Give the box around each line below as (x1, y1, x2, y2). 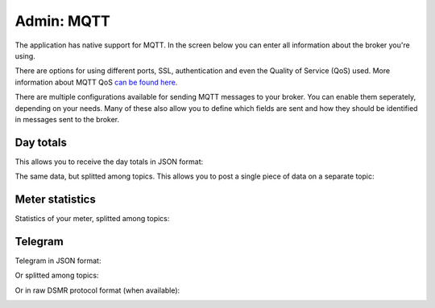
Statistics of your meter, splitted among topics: (14, 214, 170, 224)
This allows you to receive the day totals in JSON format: (14, 157, 204, 166)
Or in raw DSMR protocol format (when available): (14, 285, 180, 295)
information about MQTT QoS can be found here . (14, 77, 178, 87)
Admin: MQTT (14, 12, 110, 30)
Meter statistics (14, 193, 96, 206)
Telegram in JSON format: (14, 256, 101, 265)
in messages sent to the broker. (14, 114, 120, 124)
